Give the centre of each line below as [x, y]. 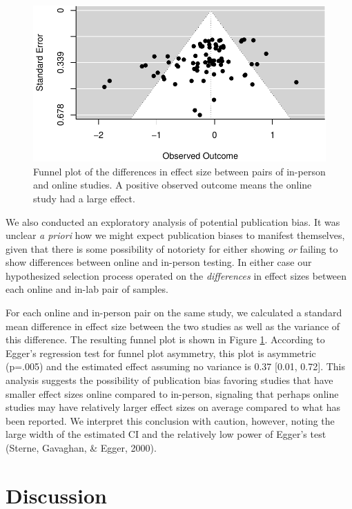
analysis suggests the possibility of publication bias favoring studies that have [169, 380]
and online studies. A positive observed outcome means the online [173, 185]
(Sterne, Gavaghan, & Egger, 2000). [81, 448]
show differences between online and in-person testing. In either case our [159, 262]
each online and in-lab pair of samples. [87, 289]
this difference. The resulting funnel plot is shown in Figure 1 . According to [165, 339]
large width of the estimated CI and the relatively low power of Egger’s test [166, 434]
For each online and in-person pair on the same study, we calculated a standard [174, 313]
